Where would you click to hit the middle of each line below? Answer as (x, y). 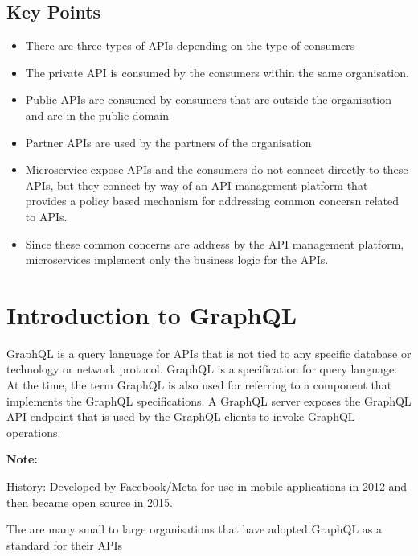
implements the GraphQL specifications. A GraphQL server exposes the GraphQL (209, 400)
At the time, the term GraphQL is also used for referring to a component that (199, 385)
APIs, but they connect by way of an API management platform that (197, 185)
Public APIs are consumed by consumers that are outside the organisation (209, 99)
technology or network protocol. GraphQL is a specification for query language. (202, 369)
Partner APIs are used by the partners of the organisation (168, 142)
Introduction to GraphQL (152, 314)
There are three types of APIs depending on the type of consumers (190, 45)
